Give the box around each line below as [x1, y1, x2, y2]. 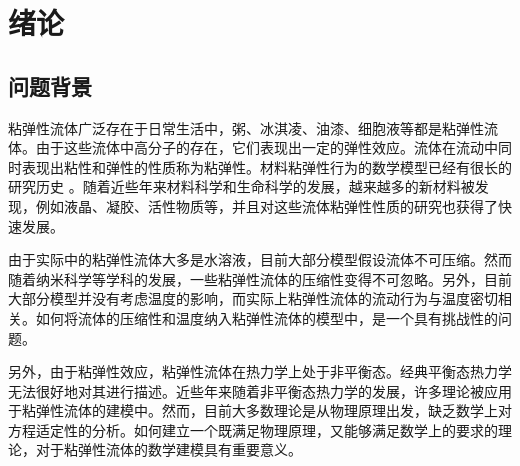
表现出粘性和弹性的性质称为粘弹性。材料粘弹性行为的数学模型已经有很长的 [21, 156, 512, 177]
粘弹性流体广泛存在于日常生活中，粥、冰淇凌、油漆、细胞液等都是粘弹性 [8, 117, 484, 138]
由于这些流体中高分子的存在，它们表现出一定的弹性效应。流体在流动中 [35, 137, 498, 158]
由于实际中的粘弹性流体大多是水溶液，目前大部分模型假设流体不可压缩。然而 [8, 249, 512, 270]
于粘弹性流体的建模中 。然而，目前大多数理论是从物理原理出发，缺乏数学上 [8, 400, 498, 421]
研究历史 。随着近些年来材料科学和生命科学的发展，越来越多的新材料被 [8, 176, 475, 197]
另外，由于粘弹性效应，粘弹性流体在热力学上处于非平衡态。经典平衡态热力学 [8, 361, 512, 382]
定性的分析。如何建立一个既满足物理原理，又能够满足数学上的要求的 [49, 419, 498, 440]
